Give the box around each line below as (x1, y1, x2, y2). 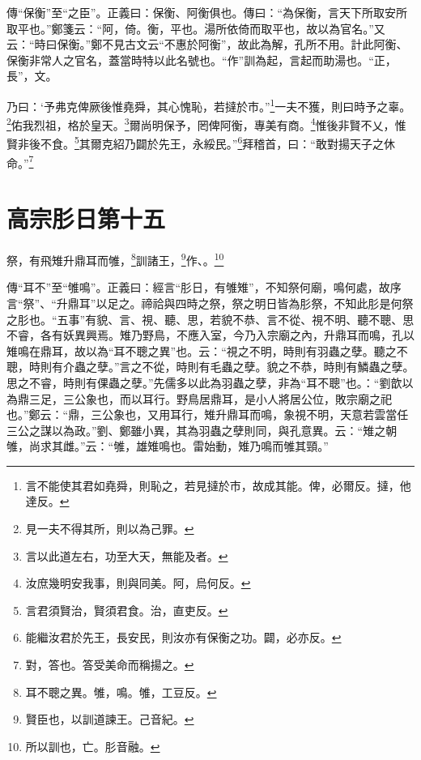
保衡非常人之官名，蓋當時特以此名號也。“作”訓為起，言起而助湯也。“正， (6, 51, 397, 68)
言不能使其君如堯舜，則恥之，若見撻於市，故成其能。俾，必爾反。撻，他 (25, 476, 411, 493)
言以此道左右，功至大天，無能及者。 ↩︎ (25, 547, 228, 564)
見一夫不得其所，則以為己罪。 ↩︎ (25, 520, 194, 537)
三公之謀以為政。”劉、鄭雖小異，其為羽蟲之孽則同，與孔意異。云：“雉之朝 (6, 421, 398, 438)
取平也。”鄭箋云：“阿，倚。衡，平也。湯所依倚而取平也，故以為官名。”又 (6, 19, 385, 36)
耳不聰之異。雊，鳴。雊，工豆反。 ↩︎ (25, 683, 217, 700)
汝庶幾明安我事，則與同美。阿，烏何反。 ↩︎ (25, 574, 251, 591)
